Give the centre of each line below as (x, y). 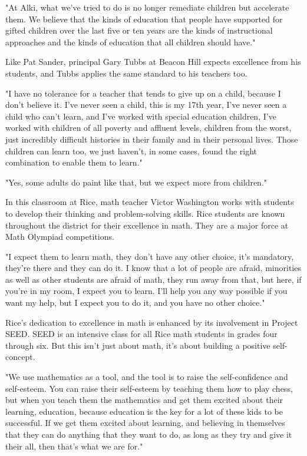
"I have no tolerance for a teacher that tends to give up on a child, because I (143, 93)
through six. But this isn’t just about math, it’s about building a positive (138, 345)
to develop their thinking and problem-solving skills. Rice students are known (145, 213)
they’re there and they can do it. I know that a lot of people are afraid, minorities (153, 268)
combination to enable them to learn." (74, 162)
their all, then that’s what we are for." (74, 446)
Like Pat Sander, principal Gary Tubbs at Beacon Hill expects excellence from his (153, 62)
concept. (20, 357)
